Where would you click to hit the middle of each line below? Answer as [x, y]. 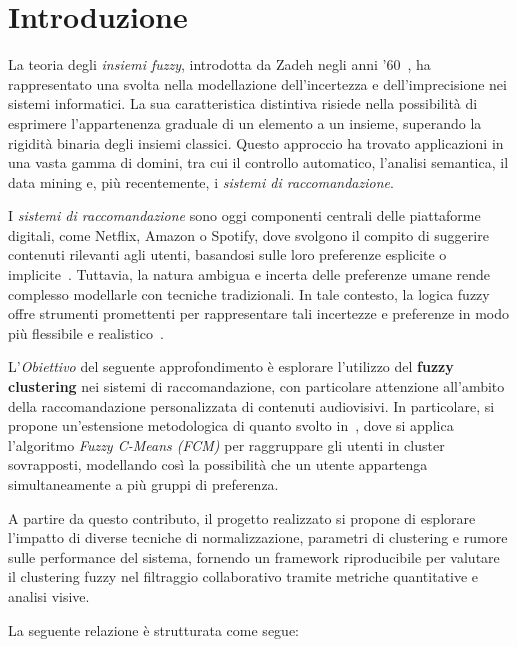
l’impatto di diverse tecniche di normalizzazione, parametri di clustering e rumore [258, 537]
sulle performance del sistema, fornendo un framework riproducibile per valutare [254, 556]
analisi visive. [49, 595]
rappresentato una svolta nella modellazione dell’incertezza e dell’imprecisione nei [257, 83]
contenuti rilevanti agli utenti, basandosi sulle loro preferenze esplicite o [227, 254]
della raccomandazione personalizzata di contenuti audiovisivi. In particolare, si [251, 405]
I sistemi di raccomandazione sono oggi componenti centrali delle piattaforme [244, 215]
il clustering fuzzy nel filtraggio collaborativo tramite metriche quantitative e [243, 576]
